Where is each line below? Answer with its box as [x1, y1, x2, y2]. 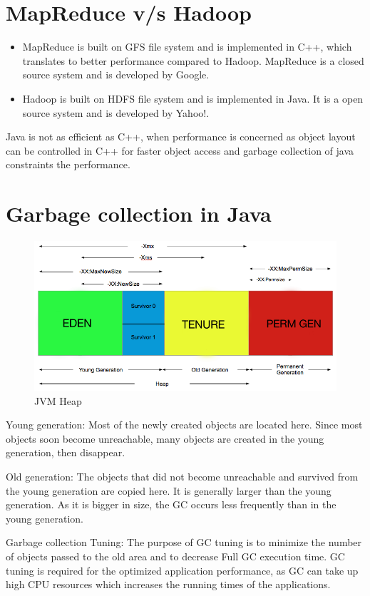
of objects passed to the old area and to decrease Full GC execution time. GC [6, 549, 345, 564]
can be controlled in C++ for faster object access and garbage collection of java [6, 143, 354, 158]
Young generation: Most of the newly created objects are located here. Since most [6, 417, 363, 432]
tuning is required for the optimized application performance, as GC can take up [6, 562, 359, 577]
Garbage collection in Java [6, 199, 272, 228]
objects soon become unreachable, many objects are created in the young [6, 431, 324, 446]
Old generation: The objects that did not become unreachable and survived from [6, 469, 359, 484]
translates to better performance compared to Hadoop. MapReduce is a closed [22, 53, 364, 68]
